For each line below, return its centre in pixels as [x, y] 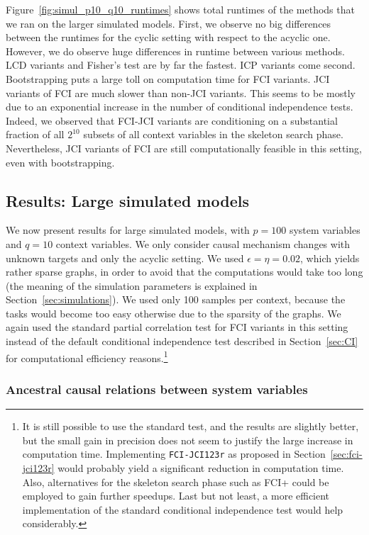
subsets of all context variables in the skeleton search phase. [213, 134]
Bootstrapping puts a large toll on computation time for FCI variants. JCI [168, 78]
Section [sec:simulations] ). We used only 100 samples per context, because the [176, 299]
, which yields [330, 258]
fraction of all [35, 134]
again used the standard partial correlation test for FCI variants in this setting [177, 327]
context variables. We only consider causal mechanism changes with [203, 243]
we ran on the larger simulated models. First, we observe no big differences [169, 23]
